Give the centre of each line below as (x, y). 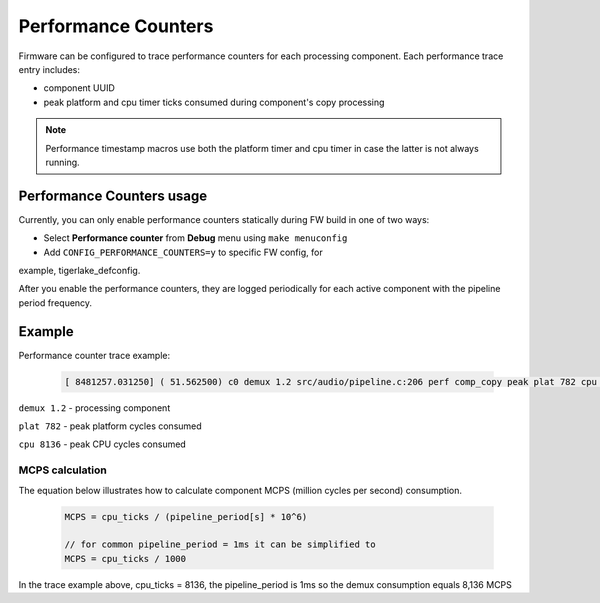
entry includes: (49, 69)
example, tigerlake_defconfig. (79, 270)
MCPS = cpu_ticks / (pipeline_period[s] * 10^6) (186, 516)
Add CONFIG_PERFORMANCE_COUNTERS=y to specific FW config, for (183, 252)
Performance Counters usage (113, 195)
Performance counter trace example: (94, 355)
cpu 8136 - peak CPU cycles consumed (102, 444)
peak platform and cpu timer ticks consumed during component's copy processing (214, 102)
